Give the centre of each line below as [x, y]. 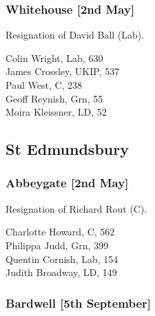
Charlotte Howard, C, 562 [60, 232]
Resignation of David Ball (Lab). [75, 35]
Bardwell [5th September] [78, 303]
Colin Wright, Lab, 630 [54, 57]
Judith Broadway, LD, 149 [61, 272]
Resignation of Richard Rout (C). [76, 208]
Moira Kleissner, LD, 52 [56, 112]
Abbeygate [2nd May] [67, 183]
